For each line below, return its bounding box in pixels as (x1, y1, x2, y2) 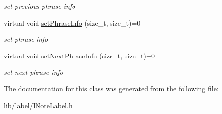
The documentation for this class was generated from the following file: (4, 83, 219, 93)
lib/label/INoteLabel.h (4, 100, 73, 110)
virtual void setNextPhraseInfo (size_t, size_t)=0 (4, 50, 155, 60)
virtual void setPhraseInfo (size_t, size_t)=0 (4, 17, 141, 28)
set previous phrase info (4, 1, 75, 11)
